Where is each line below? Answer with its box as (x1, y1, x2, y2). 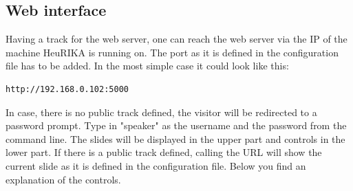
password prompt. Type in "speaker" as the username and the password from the (6, 118, 347, 133)
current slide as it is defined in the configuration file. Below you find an (6, 158, 306, 172)
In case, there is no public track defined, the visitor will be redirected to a (6, 104, 317, 119)
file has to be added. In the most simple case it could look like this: (6, 58, 289, 73)
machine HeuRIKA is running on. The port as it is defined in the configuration (6, 45, 339, 59)
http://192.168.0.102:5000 (6, 84, 129, 94)
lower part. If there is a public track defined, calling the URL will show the (6, 145, 322, 159)
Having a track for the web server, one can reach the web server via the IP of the (6, 32, 347, 46)
